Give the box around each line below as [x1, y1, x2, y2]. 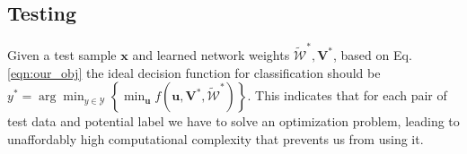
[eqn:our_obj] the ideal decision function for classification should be [7, 63, 381, 81]
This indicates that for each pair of [255, 86, 447, 105]
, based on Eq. [333, 45, 412, 64]
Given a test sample [7, 45, 117, 64]
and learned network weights [132, 45, 290, 64]
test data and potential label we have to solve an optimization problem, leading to [7, 112, 460, 131]
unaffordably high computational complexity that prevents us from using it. [7, 129, 424, 148]
